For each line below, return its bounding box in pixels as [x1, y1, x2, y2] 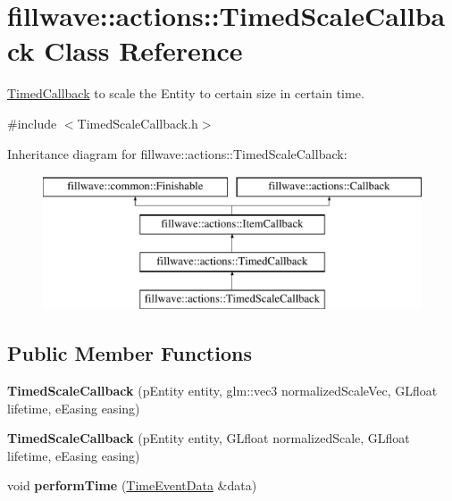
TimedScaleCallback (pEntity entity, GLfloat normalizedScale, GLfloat [7, 429, 410, 447]
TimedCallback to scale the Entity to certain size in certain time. [7, 84, 364, 103]
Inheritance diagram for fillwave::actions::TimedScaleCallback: [7, 144, 347, 163]
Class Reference [44, 32, 243, 69]
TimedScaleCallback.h [77, 113, 198, 132]
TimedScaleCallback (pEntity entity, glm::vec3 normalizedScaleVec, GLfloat [7, 381, 438, 400]
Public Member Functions [7, 339, 252, 367]
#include [7, 113, 57, 132]
